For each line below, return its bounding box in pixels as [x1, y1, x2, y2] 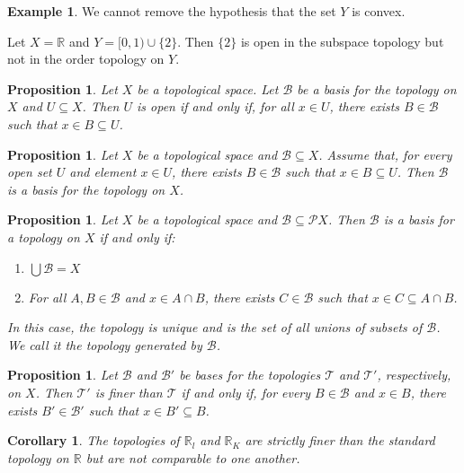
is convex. [352, 2, 406, 20]
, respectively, [377, 365, 451, 384]
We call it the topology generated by [7, 335, 202, 354]
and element [69, 162, 137, 181]
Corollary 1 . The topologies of [7, 431, 180, 450]
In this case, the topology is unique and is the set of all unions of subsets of [7, 318, 423, 337]
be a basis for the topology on [297, 79, 457, 98]
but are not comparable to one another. [85, 448, 300, 467]
